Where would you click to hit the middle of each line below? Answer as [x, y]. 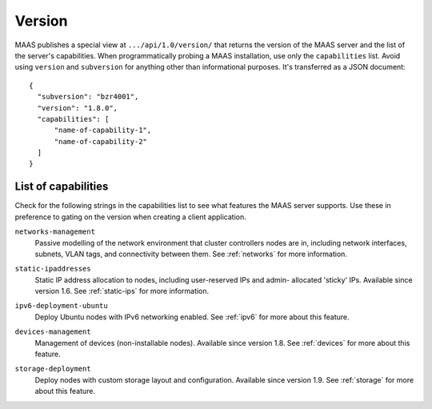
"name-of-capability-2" [101, 141]
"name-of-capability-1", [103, 130]
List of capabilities [62, 187]
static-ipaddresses [53, 269]
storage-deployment [53, 369]
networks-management [55, 232]
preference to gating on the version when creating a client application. [131, 217]
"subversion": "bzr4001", [88, 97]
